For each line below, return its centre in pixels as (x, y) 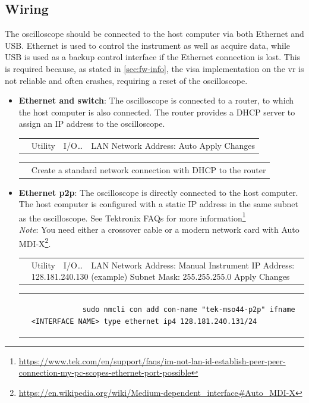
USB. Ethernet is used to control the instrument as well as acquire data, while (148, 45)
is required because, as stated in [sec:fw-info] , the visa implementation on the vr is (154, 68)
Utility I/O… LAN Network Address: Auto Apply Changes (143, 145)
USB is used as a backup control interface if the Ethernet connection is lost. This (153, 57)
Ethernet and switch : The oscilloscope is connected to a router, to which (156, 100)
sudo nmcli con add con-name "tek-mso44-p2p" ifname (189, 310)
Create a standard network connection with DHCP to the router (149, 169)
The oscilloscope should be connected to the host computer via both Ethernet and (154, 34)
